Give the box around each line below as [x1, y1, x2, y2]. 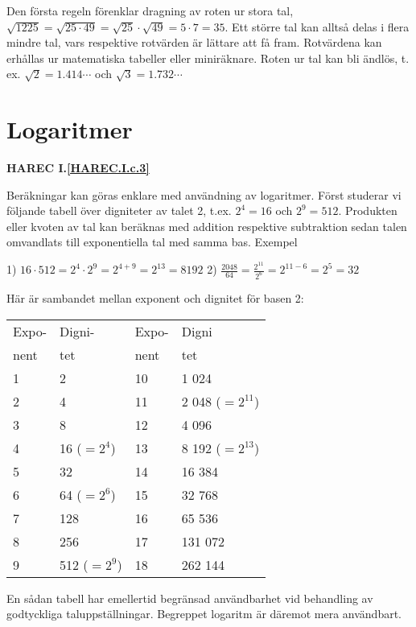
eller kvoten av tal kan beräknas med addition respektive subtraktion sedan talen [6, 217, 407, 234]
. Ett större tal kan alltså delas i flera [224, 18, 410, 35]
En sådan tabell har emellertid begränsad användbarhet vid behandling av [6, 589, 373, 606]
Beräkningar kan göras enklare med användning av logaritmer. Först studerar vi [6, 186, 402, 203]
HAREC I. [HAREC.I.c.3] [6, 159, 150, 176]
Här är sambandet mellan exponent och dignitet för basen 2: [6, 290, 304, 307]
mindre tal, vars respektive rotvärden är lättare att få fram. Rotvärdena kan [6, 34, 382, 51]
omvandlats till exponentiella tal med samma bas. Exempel [6, 233, 298, 250]
